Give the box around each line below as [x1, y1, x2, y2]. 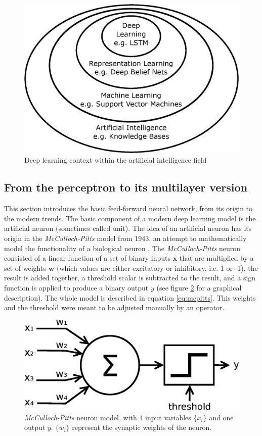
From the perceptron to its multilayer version [4, 179, 248, 195]
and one [209, 412, 234, 422]
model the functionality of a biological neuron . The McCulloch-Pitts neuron [4, 243, 241, 253]
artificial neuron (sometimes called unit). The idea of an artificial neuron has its [4, 223, 252, 233]
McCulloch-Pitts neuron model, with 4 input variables [24, 412, 191, 422]
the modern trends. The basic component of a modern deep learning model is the [4, 213, 256, 223]
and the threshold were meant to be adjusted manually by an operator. [4, 302, 225, 313]
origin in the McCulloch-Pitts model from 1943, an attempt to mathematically [4, 232, 247, 243]
